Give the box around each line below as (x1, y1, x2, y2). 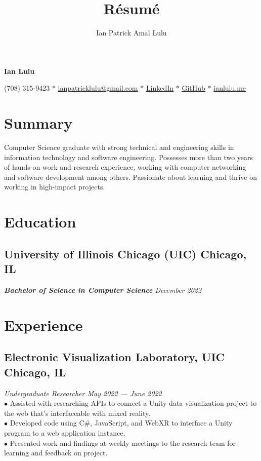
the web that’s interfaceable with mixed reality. (4, 407, 151, 418)
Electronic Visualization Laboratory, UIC (4, 349, 225, 365)
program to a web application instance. (4, 427, 125, 438)
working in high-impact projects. (4, 181, 105, 192)
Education (4, 211, 76, 232)
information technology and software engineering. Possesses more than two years (4, 151, 253, 162)
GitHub (182, 83, 205, 93)
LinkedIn (146, 83, 174, 93)
